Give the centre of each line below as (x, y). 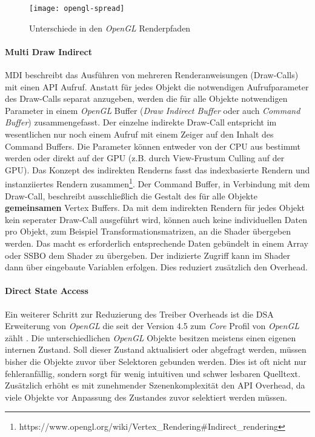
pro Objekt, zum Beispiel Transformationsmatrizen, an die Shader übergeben (148, 231)
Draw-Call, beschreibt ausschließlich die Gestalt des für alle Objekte (131, 195)
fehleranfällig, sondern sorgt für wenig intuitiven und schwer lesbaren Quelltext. (153, 373)
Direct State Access (47, 291)
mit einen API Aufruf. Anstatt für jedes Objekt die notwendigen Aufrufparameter (157, 86)
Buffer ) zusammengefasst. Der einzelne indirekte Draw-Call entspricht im (141, 122)
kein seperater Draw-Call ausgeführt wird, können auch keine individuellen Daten (156, 219)
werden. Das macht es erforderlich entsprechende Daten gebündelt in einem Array (157, 243)
